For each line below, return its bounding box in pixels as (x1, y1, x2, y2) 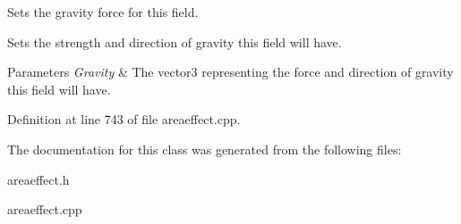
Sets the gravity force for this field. (7, 3, 199, 21)
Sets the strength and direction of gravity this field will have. (7, 32, 342, 51)
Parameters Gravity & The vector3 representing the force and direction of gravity (7, 62, 454, 81)
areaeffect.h (7, 170, 70, 188)
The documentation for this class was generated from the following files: (7, 139, 402, 158)
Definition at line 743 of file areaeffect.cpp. (7, 110, 241, 129)
